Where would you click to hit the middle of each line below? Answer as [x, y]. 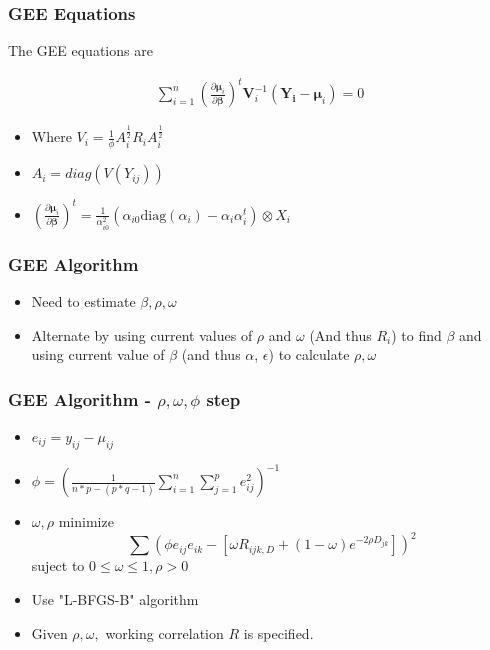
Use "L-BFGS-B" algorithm [115, 598]
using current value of [98, 354]
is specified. [278, 632]
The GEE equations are [80, 50]
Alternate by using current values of [142, 334]
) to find [416, 334]
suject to [58, 565]
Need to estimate [83, 300]
